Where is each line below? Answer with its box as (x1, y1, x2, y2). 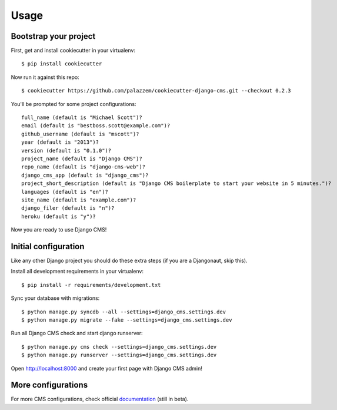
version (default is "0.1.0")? (21, 147, 112, 154)
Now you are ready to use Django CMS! (11, 226, 107, 233)
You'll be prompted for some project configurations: (11, 100, 136, 107)
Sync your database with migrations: (11, 295, 100, 302)
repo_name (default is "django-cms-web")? (21, 164, 146, 170)
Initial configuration (11, 242, 85, 252)
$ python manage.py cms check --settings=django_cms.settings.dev (21, 343, 217, 350)
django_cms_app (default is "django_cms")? (21, 171, 149, 178)
